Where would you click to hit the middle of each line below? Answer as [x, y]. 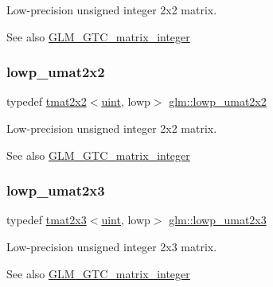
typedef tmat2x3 [47, 220]
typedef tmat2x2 [47, 101]
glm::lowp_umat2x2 [218, 101]
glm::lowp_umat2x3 [218, 220]
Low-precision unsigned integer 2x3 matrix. [112, 246]
